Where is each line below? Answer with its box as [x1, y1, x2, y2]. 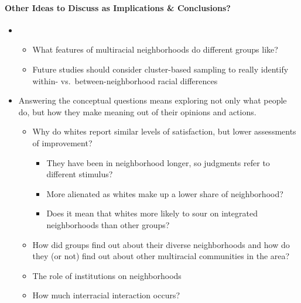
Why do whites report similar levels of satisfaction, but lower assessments [32, 125, 296, 137]
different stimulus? [46, 168, 113, 180]
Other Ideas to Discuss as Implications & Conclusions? [5, 1, 231, 13]
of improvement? [32, 136, 93, 149]
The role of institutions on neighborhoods [32, 269, 182, 281]
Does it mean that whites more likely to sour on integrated [46, 207, 258, 219]
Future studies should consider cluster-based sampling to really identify [32, 63, 289, 75]
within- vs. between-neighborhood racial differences [32, 74, 218, 87]
